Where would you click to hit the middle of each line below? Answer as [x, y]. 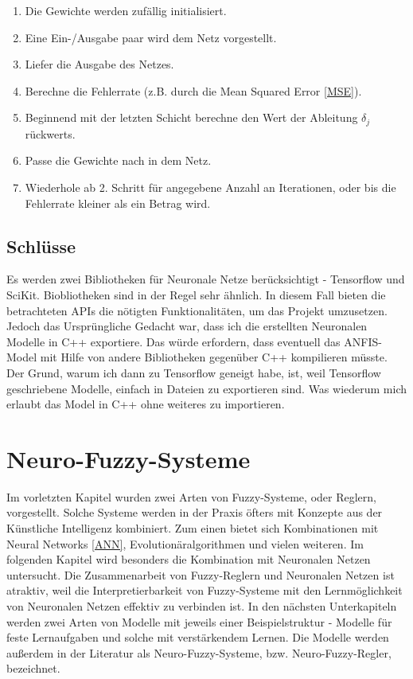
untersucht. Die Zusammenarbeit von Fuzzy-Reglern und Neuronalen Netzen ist [201, 574]
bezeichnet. [33, 668]
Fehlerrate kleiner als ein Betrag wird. [118, 203]
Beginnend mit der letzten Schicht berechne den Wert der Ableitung [191, 117]
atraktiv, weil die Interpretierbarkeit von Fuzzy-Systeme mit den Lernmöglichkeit [205, 590]
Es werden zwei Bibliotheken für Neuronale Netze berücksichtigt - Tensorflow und [206, 279]
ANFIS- [363, 341]
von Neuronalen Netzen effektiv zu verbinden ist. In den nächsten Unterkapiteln [202, 606]
